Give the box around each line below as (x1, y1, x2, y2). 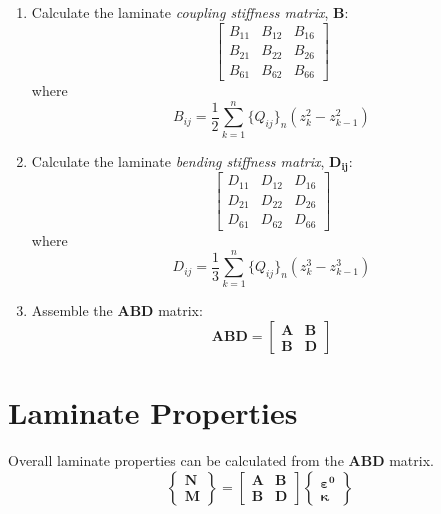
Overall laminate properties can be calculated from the (8, 450, 344, 471)
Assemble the (31, 300, 113, 321)
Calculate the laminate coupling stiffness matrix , (31, 2, 329, 22)
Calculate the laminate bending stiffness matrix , (31, 150, 325, 171)
